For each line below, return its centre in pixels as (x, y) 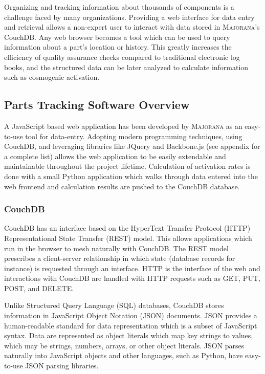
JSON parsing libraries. (62, 366)
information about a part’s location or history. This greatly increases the (118, 47)
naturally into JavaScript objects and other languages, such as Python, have (124, 355)
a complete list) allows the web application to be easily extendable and (115, 156)
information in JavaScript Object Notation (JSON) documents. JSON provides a (131, 315)
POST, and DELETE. (39, 288)
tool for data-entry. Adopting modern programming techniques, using (134, 136)
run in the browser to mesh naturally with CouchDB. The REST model (116, 248)
